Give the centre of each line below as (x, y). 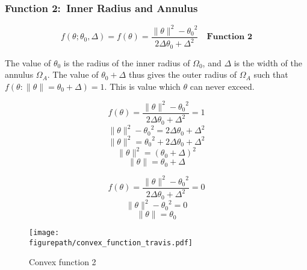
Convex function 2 (63, 262)
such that (271, 74)
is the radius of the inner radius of (127, 62)
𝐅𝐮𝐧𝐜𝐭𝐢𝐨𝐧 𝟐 (229, 37)
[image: (44, 233)
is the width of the (268, 62)
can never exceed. (222, 86)
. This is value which (142, 86)
